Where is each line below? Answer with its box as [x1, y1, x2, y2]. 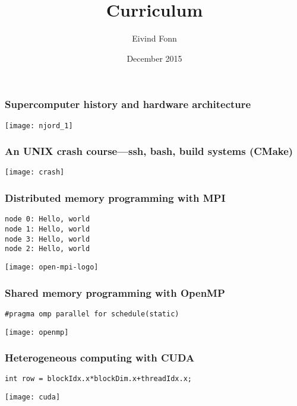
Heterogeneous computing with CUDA [5, 350, 195, 365]
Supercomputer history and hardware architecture [5, 97, 251, 112]
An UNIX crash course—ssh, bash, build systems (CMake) [5, 144, 293, 158]
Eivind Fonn [132, 32, 177, 45]
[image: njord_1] [5, 121, 73, 130]
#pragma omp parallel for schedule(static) [5, 309, 179, 318]
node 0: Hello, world [5, 215, 90, 224]
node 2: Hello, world [5, 245, 90, 253]
